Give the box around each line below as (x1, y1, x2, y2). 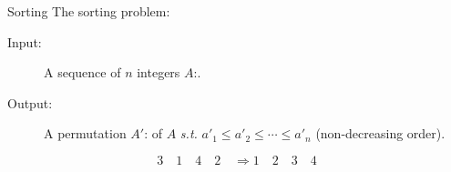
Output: (7, 93, 53, 112)
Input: (7, 32, 42, 51)
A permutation (44, 124, 127, 143)
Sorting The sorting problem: (7, 2, 170, 20)
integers (137, 63, 180, 82)
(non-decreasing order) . (315, 124, 446, 143)
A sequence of (44, 63, 121, 82)
